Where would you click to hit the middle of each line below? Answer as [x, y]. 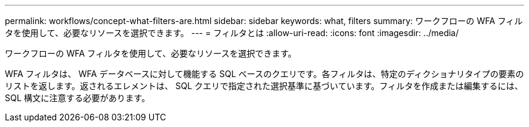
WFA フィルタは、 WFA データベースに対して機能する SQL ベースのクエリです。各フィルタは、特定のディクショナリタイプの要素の [264, 74]
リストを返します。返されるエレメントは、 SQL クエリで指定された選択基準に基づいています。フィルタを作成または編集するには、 [264, 86]
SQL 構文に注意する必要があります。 [78, 98]
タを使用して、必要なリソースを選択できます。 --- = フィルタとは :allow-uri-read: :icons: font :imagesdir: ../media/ [232, 33]
